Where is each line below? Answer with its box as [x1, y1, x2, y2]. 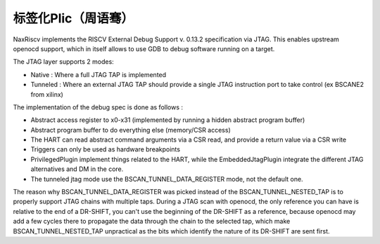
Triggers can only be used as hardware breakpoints [30, 145, 181, 154]
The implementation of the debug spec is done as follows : [13, 102, 183, 111]
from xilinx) [30, 90, 63, 98]
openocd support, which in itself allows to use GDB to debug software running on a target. [13, 44, 275, 53]
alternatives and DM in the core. [30, 165, 124, 173]
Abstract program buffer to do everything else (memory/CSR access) [30, 126, 232, 134]
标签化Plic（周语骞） [13, 11, 134, 26]
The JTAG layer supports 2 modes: [13, 57, 114, 66]
